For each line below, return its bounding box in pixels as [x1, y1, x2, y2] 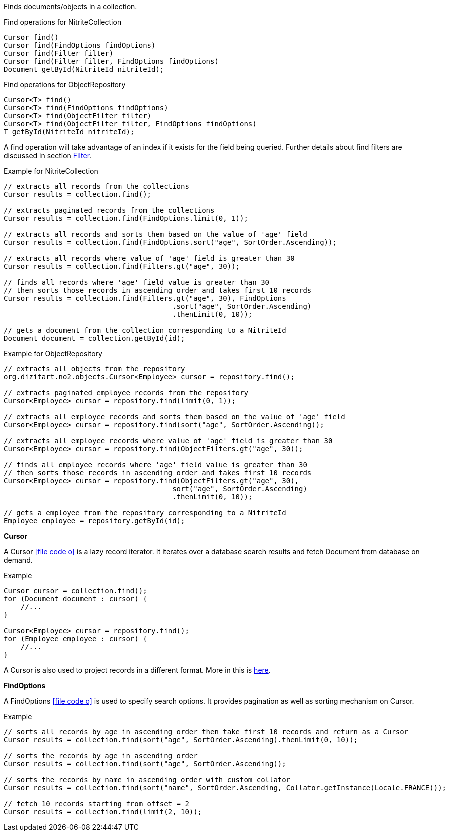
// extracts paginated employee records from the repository [4, 389, 248, 397]
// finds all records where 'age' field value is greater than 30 [4, 278, 270, 286]
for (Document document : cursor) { [4, 595, 147, 603]
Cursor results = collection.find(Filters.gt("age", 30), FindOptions [4, 294, 286, 302]
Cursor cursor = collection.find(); [4, 587, 147, 595]
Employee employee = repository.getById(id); [4, 517, 185, 525]
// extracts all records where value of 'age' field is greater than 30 [4, 254, 295, 262]
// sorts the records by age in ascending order [4, 752, 198, 760]
